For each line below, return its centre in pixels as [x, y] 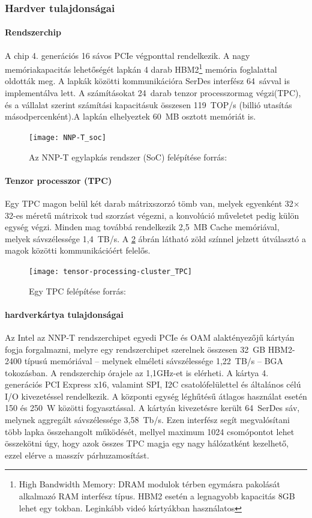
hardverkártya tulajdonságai [64, 314]
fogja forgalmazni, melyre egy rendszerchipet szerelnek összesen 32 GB [135, 349]
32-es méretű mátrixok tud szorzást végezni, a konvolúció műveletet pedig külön [152, 215]
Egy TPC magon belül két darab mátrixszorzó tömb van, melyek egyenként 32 [149, 203]
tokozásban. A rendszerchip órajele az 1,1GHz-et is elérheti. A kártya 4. [137, 372]
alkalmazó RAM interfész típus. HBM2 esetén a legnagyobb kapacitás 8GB [157, 496]
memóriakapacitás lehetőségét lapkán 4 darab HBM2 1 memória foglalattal [141, 68]
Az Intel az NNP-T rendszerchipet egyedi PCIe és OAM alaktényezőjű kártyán [150, 337]
